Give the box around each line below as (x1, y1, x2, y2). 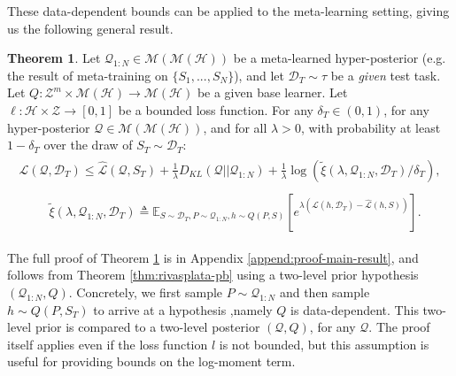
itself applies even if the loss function (7, 334, 208, 353)
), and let (234, 65, 284, 84)
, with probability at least (300, 118, 441, 136)
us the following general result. (7, 19, 174, 37)
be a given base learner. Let (197, 83, 348, 102)
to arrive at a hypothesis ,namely (93, 300, 273, 318)
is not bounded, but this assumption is (219, 334, 429, 353)
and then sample (279, 283, 370, 302)
